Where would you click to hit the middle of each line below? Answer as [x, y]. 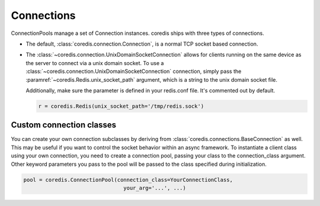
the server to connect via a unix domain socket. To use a [95, 63]
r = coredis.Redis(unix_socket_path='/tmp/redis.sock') [121, 106]
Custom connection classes [64, 125]
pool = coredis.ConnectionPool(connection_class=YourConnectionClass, [128, 180]
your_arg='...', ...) [155, 188]
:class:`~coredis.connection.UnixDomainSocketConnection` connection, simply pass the [134, 72]
